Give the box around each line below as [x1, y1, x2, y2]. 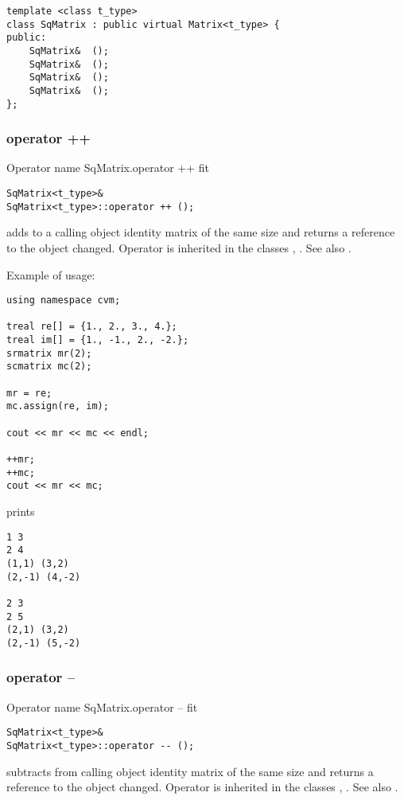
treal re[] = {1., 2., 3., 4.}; [6, 321, 177, 333]
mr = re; [6, 387, 52, 399]
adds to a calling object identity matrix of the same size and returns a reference [6, 224, 395, 240]
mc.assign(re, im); [6, 400, 109, 412]
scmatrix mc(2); [6, 361, 92, 373]
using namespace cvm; [6, 295, 121, 306]
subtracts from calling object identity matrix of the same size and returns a [6, 763, 374, 779]
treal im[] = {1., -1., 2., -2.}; [6, 334, 189, 346]
